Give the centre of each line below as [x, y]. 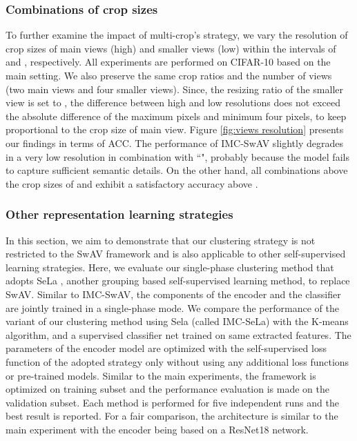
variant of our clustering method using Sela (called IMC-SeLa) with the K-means [177, 321]
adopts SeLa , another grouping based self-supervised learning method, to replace [178, 281]
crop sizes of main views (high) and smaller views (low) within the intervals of [171, 48]
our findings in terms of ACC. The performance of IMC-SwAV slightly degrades [174, 143]
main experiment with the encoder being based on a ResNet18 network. [157, 429]
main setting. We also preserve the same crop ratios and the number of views [169, 75]
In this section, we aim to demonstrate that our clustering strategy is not [161, 240]
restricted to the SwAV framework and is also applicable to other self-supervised [176, 254]
